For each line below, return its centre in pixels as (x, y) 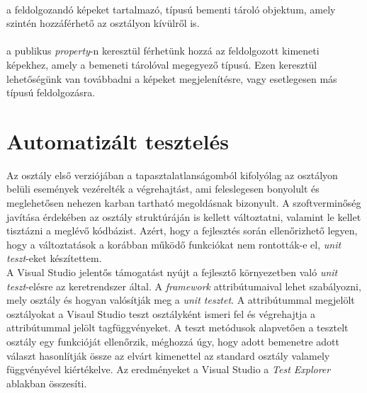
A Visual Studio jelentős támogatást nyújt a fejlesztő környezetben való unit (172, 272)
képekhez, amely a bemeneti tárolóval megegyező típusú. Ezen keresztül (162, 64)
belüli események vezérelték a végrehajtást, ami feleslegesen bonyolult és (163, 189)
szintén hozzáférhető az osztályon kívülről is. (103, 23)
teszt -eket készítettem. (54, 258)
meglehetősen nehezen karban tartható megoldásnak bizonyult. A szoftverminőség (184, 203)
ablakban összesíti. (47, 383)
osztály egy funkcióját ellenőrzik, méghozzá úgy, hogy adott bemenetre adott (173, 341)
